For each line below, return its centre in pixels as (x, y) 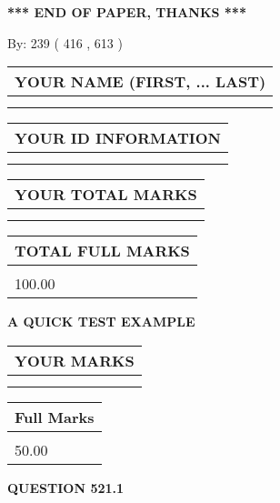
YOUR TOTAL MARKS (106, 195)
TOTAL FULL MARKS (102, 251)
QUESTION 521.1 (66, 487)
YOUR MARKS (75, 360)
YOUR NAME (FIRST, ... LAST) (140, 82)
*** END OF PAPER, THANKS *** (127, 12)
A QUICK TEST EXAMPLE (101, 322)
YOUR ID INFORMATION (118, 138)
